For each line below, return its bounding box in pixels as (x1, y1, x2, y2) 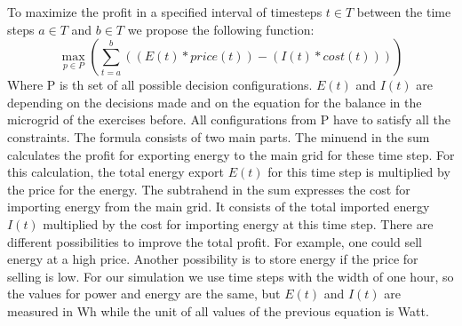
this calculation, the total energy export (7, 163, 225, 181)
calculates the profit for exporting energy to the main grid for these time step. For (7, 145, 455, 163)
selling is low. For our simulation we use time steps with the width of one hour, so (7, 266, 454, 285)
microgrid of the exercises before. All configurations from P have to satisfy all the (7, 110, 450, 129)
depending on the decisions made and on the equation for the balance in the (7, 92, 422, 111)
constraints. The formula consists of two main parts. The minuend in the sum (7, 127, 430, 146)
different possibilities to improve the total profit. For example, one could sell (7, 232, 422, 250)
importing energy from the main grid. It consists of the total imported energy (7, 197, 430, 216)
